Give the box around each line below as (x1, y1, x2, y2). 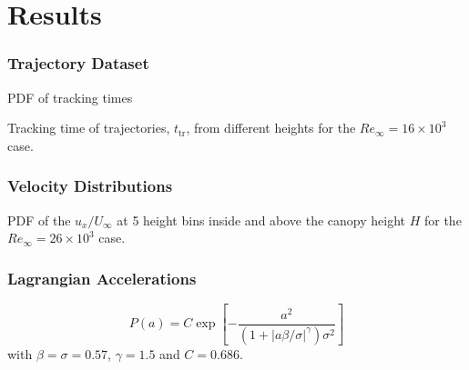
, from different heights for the (186, 118, 356, 137)
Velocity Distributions (7, 175, 173, 197)
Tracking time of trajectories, (7, 118, 170, 137)
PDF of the (7, 210, 71, 229)
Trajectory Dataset (7, 52, 149, 75)
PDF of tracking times (7, 87, 133, 106)
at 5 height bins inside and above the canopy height (117, 210, 406, 229)
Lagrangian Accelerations (7, 266, 197, 289)
